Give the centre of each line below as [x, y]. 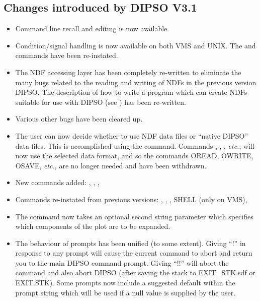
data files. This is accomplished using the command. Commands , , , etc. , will [135, 145]
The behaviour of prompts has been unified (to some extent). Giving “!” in [131, 243]
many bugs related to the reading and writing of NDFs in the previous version [136, 82]
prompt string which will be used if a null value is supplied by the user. [125, 292]
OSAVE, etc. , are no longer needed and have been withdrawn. [111, 165]
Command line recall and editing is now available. [92, 28]
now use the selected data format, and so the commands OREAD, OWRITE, [134, 156]
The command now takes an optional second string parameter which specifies [134, 216]
